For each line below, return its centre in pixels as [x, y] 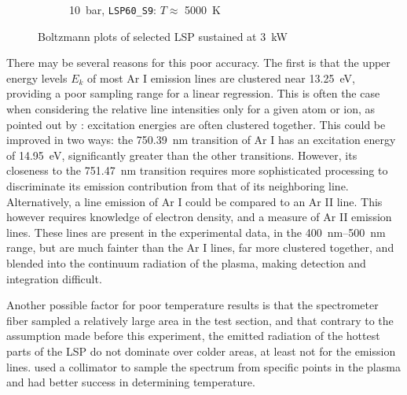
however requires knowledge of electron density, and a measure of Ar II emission [199, 217]
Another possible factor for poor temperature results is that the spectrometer [192, 305]
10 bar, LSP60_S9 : [113, 9]
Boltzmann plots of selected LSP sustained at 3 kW [163, 36]
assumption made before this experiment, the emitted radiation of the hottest [193, 336]
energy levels [37, 78]
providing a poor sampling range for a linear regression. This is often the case [193, 93]
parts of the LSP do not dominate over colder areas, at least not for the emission [201, 351]
